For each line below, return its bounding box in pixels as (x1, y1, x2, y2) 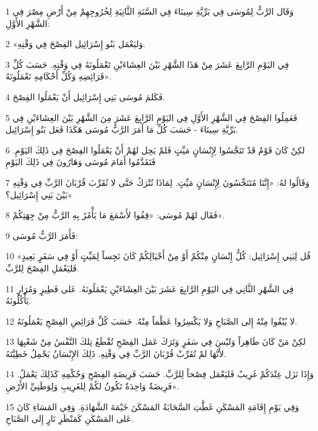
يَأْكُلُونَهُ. (6, 294, 32, 307)
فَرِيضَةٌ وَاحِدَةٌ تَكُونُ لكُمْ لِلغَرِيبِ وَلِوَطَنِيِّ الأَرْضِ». (6, 380, 179, 392)
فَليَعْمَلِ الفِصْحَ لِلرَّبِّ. (6, 261, 79, 274)
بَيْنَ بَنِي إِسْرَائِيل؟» (6, 188, 73, 201)
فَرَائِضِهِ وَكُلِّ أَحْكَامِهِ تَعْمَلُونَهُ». (6, 70, 112, 83)
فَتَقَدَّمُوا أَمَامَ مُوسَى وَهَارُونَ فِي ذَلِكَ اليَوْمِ (6, 155, 156, 168)
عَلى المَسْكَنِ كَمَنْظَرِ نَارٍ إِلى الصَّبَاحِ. (6, 412, 134, 425)
